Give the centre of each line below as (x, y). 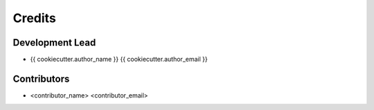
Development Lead (54, 43)
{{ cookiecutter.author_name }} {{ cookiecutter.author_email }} (119, 59)
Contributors (41, 79)
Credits (35, 18)
